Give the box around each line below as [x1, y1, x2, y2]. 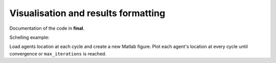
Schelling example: [9, 34, 50, 40]
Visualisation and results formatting [9, 8, 166, 19]
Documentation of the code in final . [9, 25, 84, 31]
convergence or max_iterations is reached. [9, 50, 107, 56]
